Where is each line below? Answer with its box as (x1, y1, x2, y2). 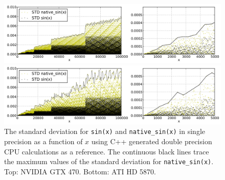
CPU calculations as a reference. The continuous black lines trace (4, 146, 209, 156)
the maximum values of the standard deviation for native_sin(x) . (4, 156, 214, 167)
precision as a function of (4, 136, 83, 147)
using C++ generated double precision (91, 136, 212, 147)
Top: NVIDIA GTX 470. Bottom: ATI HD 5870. (4, 166, 156, 176)
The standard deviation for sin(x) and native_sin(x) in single (4, 126, 205, 137)
